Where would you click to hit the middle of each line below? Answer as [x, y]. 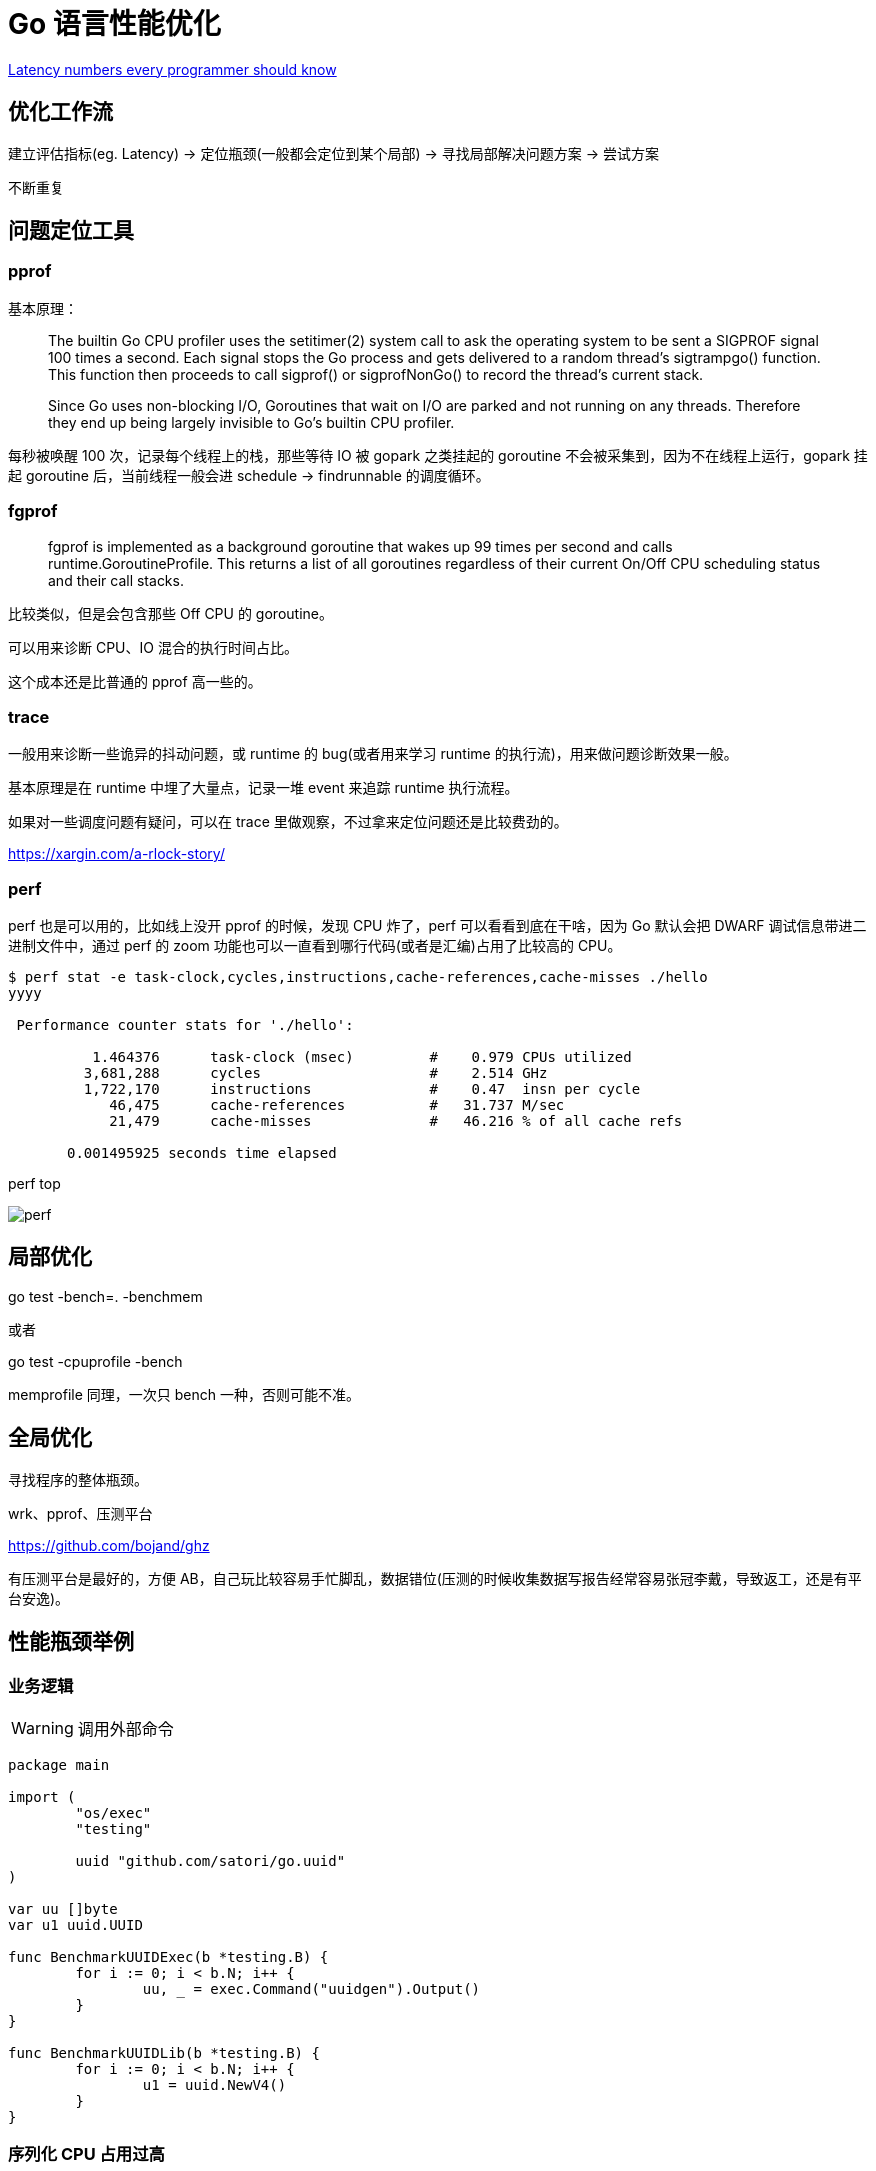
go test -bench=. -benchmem [105, 1296]
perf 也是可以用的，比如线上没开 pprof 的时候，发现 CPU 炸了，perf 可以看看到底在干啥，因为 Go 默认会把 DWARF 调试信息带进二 [437, 926]
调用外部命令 [125, 1728]
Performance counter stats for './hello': [185, 1025]
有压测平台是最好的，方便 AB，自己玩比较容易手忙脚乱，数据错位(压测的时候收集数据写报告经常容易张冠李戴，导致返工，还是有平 [435, 1578]
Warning [42, 1727]
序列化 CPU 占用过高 [86, 2154]
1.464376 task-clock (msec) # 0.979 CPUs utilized [362, 1057]
